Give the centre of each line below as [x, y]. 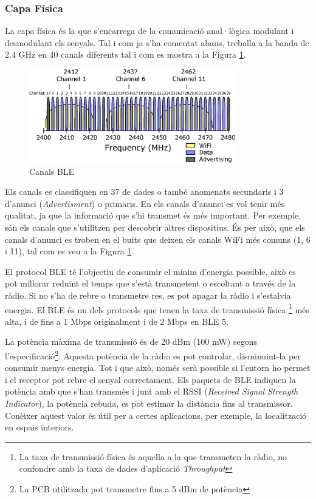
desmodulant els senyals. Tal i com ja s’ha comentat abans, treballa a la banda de [157, 42]
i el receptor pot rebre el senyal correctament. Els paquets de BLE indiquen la [150, 379]
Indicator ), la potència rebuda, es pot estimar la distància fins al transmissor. [149, 403]
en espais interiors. [39, 427]
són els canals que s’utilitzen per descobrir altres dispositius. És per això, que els [155, 227]
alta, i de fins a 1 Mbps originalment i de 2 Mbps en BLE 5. [117, 321]
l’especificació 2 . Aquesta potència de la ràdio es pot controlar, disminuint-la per [153, 355]
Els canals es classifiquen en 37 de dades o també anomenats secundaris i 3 [144, 192]
